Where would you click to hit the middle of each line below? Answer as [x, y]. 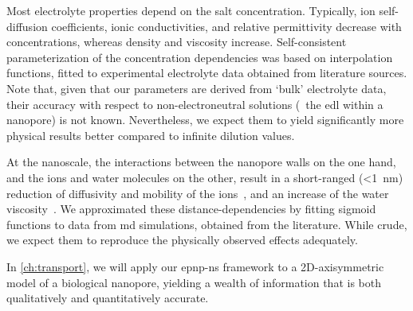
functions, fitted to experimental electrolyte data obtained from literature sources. [207, 73]
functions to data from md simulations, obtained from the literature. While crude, [207, 224]
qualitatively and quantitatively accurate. [108, 298]
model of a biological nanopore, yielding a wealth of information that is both [194, 282]
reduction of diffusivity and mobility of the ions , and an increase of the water [198, 193]
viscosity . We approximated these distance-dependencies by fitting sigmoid [191, 209]
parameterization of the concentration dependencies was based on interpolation [200, 57]
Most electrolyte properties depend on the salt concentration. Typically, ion [191, 10]
